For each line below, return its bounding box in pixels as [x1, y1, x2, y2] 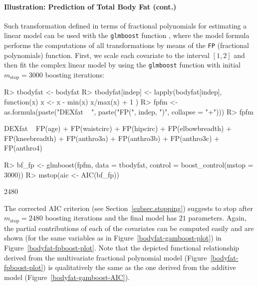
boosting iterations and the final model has [45, 212, 177, 223]
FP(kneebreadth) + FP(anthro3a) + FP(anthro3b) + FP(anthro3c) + [4, 132, 220, 143]
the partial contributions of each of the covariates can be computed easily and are [4, 222, 254, 233]
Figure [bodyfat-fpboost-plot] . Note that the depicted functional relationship [4, 242, 240, 252]
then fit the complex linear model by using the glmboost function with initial [4, 59, 241, 70]
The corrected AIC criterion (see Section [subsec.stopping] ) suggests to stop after [4, 202, 253, 213]
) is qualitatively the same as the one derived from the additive [43, 262, 236, 272]
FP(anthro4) [4, 142, 42, 153]
